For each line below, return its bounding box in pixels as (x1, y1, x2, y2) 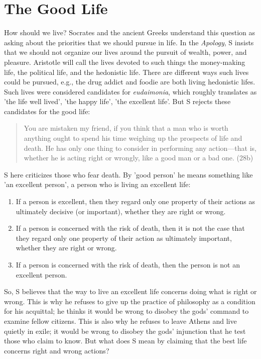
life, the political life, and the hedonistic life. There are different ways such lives (4, 66, 249, 77)
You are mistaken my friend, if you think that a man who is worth (24, 123, 228, 133)
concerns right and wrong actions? (4, 345, 109, 355)
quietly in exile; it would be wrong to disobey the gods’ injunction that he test (4, 325, 246, 336)
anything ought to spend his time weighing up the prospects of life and (24, 133, 242, 143)
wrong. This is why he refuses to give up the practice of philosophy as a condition (4, 296, 255, 306)
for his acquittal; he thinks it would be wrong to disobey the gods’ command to (4, 306, 249, 316)
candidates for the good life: (4, 106, 90, 116)
